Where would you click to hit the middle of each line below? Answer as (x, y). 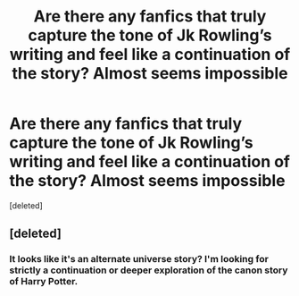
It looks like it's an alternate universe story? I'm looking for (139, 259)
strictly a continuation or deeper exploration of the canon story (149, 270)
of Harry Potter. (44, 282)
